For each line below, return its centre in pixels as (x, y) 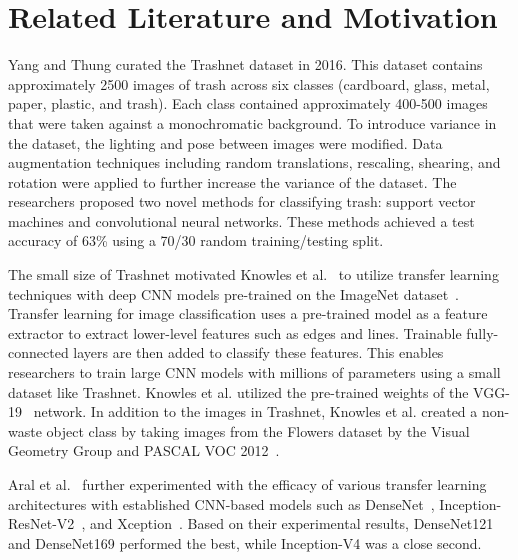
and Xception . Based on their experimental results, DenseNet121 (291, 523)
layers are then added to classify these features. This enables (258, 352)
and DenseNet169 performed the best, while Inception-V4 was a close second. (245, 542)
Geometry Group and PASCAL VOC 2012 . (144, 450)
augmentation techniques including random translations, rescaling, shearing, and (254, 162)
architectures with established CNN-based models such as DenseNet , (221, 503)
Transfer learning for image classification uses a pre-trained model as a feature (248, 313)
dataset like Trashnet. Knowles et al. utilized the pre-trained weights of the (238, 391)
